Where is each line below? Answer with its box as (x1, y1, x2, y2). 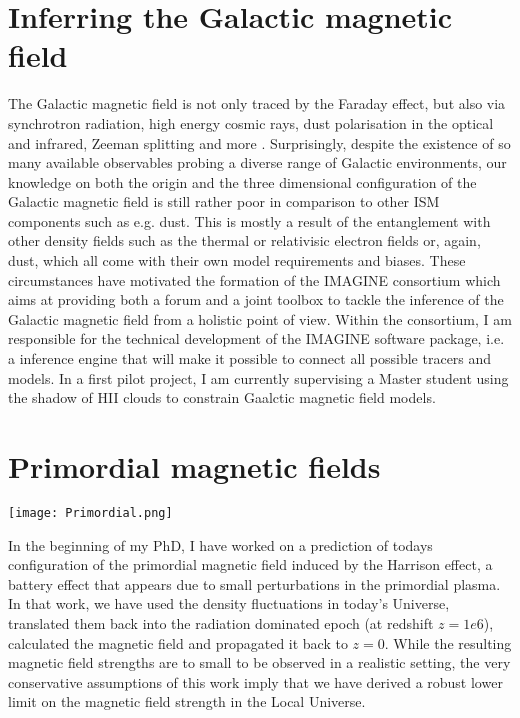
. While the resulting (384, 632, 512, 653)
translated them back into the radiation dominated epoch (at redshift (8, 612, 434, 633)
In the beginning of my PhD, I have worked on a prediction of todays (8, 534, 433, 555)
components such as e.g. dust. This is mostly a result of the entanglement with (8, 210, 491, 231)
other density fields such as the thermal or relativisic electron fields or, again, (8, 230, 481, 251)
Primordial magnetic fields (8, 446, 381, 486)
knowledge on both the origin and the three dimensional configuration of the (8, 171, 477, 192)
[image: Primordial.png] (8, 505, 173, 520)
